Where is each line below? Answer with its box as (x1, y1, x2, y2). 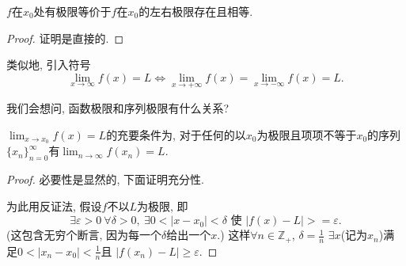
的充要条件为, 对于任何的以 (106, 126, 246, 142)
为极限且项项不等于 (256, 126, 357, 142)
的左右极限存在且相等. (138, 3, 253, 19)
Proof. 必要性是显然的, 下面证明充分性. (6, 171, 204, 188)
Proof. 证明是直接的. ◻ (6, 29, 124, 46)
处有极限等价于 (33, 3, 112, 19)
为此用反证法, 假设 (6, 197, 102, 214)
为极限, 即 (136, 197, 188, 214)
